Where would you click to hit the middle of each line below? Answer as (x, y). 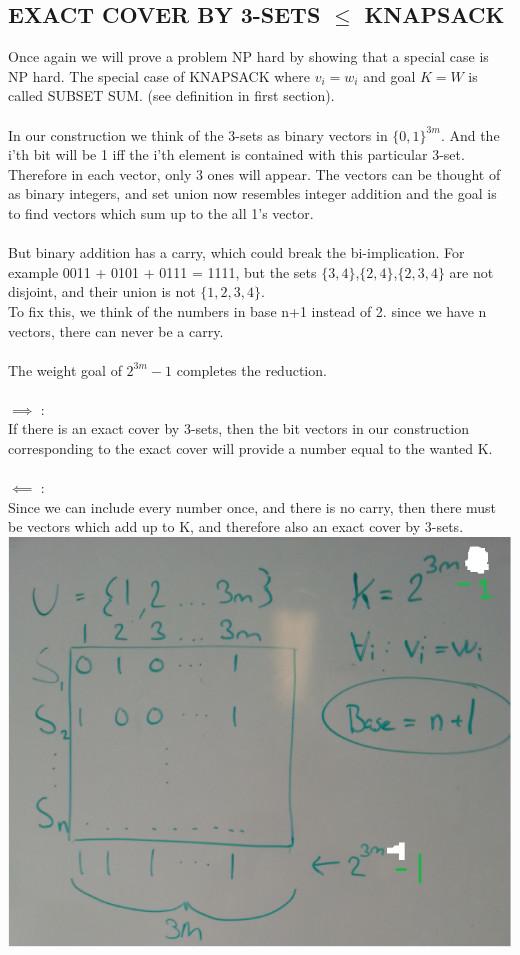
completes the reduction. (251, 369)
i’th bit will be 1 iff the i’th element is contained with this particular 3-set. (236, 154)
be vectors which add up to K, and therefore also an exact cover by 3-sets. (236, 526)
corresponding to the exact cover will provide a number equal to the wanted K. (250, 448)
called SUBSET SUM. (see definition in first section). (171, 95)
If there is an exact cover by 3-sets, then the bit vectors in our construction (238, 428)
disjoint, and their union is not (102, 291)
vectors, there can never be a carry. (116, 330)
